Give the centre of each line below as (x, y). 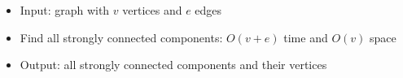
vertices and (152, 10)
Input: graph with (65, 10)
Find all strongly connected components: (121, 37)
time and (306, 37)
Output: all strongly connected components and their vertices (173, 65)
